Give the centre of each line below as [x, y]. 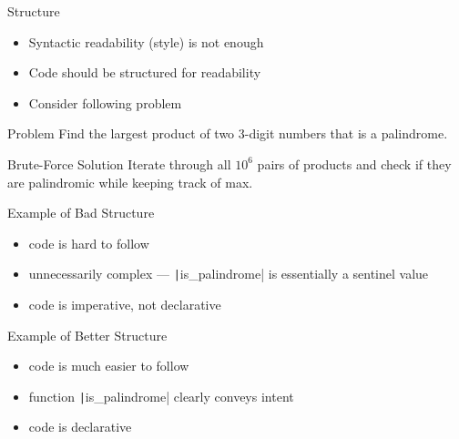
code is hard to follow [89, 243]
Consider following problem [105, 102]
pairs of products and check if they [354, 163]
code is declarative [80, 427]
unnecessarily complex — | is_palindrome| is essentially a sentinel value [229, 274]
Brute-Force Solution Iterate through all [119, 163]
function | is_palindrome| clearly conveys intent [161, 396]
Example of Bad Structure [81, 213]
